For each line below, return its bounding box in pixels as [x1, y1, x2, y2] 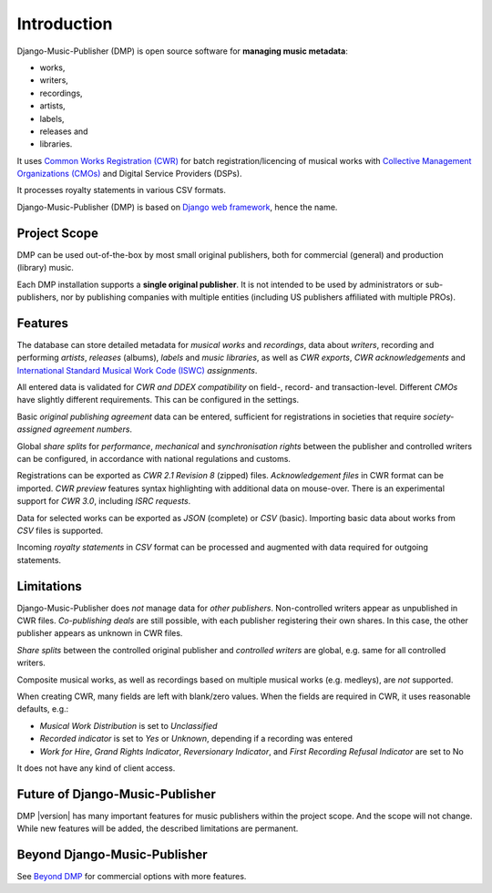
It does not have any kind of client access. [16, 762, 176, 774]
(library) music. [16, 262, 75, 273]
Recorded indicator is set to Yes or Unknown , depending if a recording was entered [39, 734, 353, 744]
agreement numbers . [53, 424, 132, 435]
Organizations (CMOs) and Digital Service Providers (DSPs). [16, 169, 242, 180]
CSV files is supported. [16, 525, 104, 536]
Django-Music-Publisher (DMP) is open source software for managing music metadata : [16, 46, 348, 56]
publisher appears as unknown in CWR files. [16, 628, 183, 639]
